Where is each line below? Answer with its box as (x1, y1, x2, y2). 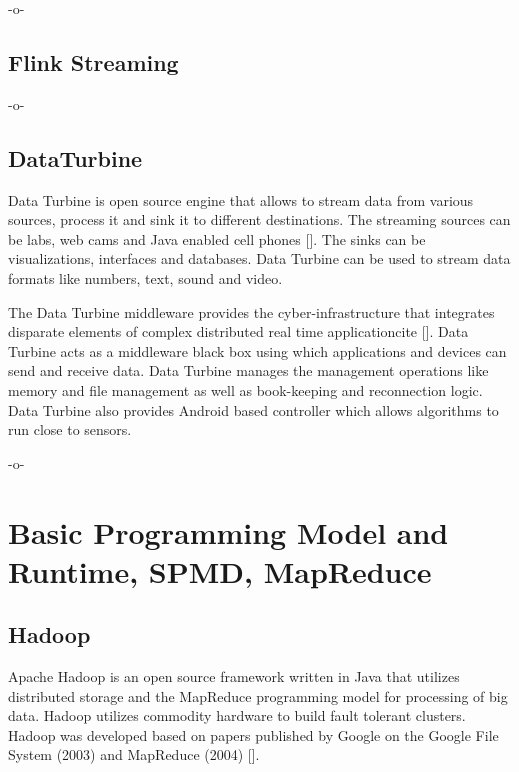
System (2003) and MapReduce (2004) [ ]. (8, 744, 260, 765)
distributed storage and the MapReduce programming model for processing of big (8, 685, 508, 706)
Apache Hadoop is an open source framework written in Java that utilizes (8, 666, 460, 687)
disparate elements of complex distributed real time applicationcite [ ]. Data (8, 321, 469, 342)
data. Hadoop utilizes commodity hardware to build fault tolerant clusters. (8, 705, 466, 726)
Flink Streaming (8, 46, 179, 77)
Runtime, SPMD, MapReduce (8, 550, 432, 591)
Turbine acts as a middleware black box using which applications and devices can (8, 340, 507, 361)
